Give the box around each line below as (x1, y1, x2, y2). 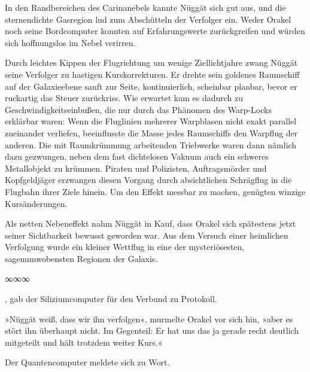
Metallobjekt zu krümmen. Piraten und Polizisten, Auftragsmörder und (5, 161, 267, 174)
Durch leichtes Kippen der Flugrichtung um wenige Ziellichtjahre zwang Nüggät (5, 56, 298, 69)
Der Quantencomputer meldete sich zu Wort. (5, 356, 170, 368)
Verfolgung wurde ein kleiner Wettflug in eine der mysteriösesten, (5, 240, 245, 253)
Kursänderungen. (5, 197, 68, 209)
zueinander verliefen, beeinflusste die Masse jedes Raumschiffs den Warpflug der (5, 126, 298, 139)
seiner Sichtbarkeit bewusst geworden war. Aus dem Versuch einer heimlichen (5, 228, 288, 241)
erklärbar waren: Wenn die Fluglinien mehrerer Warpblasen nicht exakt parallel (5, 115, 297, 127)
